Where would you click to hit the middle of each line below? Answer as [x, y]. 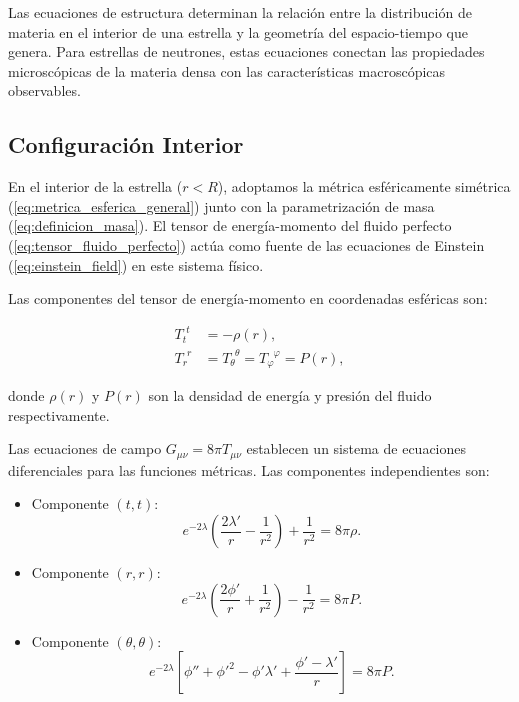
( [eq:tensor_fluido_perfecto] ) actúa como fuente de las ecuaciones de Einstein [246, 244]
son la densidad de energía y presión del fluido [290, 395]
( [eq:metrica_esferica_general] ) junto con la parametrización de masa [221, 205]
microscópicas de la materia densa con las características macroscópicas [227, 70]
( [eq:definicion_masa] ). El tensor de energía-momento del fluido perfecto [230, 225]
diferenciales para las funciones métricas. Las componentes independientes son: [249, 469]
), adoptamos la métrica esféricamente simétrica [364, 186]
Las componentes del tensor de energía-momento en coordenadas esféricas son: [248, 298]
